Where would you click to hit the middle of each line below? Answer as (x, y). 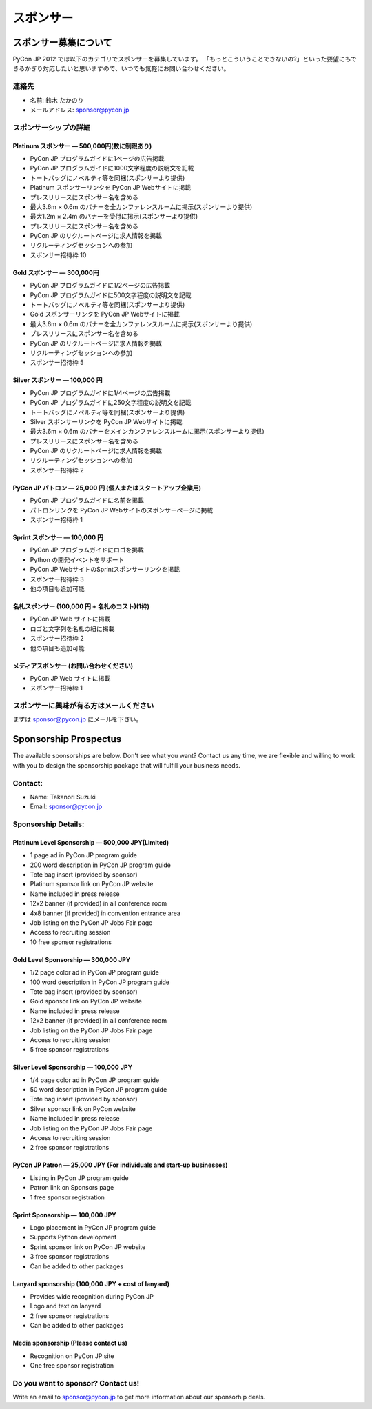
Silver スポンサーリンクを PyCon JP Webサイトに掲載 (106, 421)
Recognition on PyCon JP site (72, 1356)
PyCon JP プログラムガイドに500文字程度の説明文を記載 (111, 295)
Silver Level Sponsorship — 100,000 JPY (73, 1067)
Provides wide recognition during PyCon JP (92, 1296)
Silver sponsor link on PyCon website (83, 1109)
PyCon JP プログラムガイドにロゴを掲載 (87, 550)
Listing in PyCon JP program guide (79, 1178)
